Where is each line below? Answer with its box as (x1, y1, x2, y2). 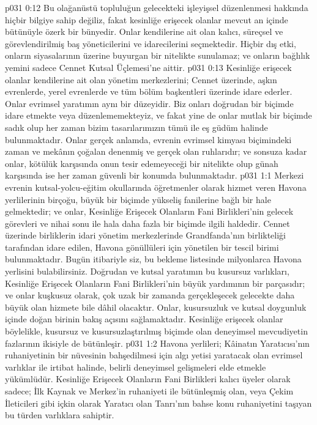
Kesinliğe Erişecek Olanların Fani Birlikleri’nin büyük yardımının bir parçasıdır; (5, 276, 305, 289)
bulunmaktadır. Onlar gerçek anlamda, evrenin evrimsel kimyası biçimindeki (5, 133, 292, 146)
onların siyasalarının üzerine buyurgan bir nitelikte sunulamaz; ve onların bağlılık (5, 49, 310, 62)
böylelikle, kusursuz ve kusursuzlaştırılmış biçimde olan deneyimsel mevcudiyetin (5, 325, 308, 338)
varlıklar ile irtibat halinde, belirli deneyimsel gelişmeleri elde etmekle (5, 360, 266, 373)
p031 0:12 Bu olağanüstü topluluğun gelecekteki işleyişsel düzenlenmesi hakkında (5, 1, 308, 13)
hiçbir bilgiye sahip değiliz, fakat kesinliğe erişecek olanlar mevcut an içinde (5, 13, 288, 26)
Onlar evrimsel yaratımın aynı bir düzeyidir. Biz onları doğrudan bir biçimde (5, 97, 294, 109)
